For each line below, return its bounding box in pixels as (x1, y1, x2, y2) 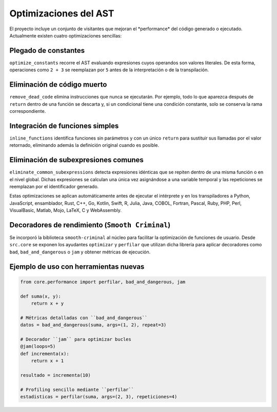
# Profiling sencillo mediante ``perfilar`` (20, 386, 134, 393)
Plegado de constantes (9, 46, 85, 55)
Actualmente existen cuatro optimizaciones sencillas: (9, 32, 122, 38)
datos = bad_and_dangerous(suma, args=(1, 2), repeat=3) (20, 322, 167, 328)
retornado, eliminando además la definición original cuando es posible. (9, 142, 160, 148)
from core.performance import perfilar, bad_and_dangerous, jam (20, 279, 186, 285)
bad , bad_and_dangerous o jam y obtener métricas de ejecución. (9, 249, 151, 255)
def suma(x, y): (20, 293, 62, 299)
